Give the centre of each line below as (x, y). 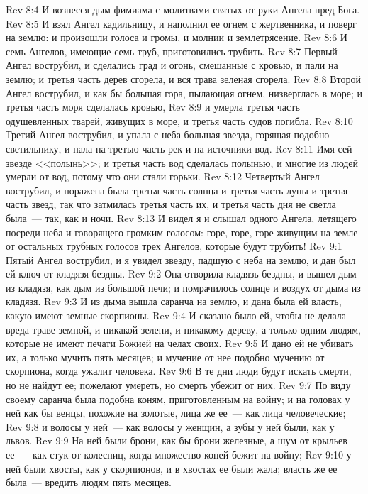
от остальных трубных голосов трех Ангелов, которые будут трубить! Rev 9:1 (174, 246)
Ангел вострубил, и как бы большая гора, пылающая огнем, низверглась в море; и (184, 93)
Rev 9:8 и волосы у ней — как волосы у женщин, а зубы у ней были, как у (170, 426)
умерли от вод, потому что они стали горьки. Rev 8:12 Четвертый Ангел (163, 176)
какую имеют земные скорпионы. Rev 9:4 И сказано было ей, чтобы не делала (176, 315)
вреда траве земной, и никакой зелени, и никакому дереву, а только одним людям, (183, 329)
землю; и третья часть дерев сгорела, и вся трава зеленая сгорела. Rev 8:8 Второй (183, 78)
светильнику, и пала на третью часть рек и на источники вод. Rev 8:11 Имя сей (179, 148)
